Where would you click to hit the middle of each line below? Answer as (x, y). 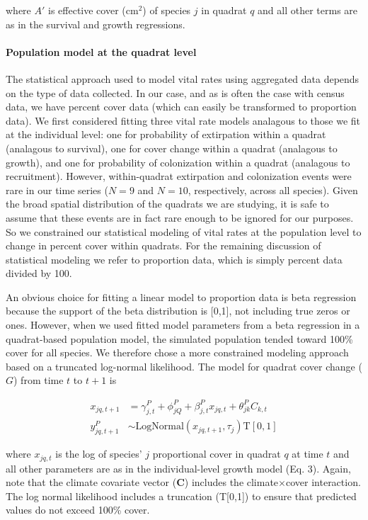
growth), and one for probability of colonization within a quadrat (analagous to (178, 162)
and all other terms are (308, 10)
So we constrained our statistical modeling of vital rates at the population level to (184, 231)
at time (307, 454)
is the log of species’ (99, 454)
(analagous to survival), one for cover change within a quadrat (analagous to (172, 148)
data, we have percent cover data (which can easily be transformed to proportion (181, 107)
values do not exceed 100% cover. (78, 510)
